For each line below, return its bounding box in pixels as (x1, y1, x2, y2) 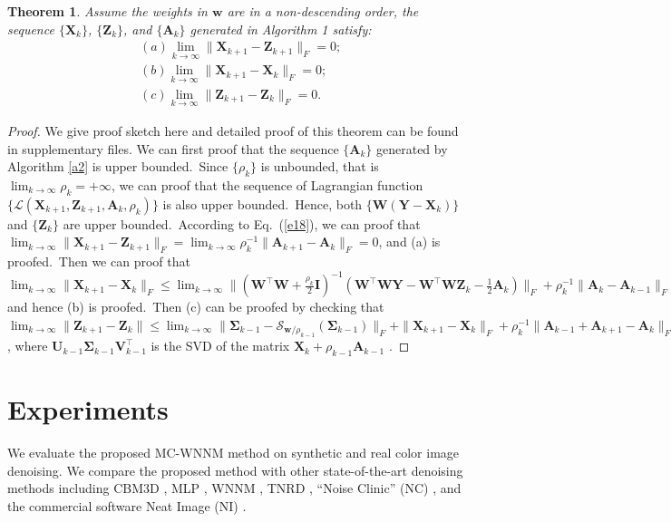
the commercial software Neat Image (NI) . (7, 496, 247, 515)
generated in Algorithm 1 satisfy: (190, 19, 372, 38)
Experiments (7, 391, 169, 428)
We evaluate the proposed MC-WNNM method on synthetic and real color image (7, 443, 460, 462)
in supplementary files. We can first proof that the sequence (7, 139, 339, 158)
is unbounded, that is (260, 157, 379, 176)
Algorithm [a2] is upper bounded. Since (7, 157, 229, 176)
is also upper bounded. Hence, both (162, 194, 363, 213)
